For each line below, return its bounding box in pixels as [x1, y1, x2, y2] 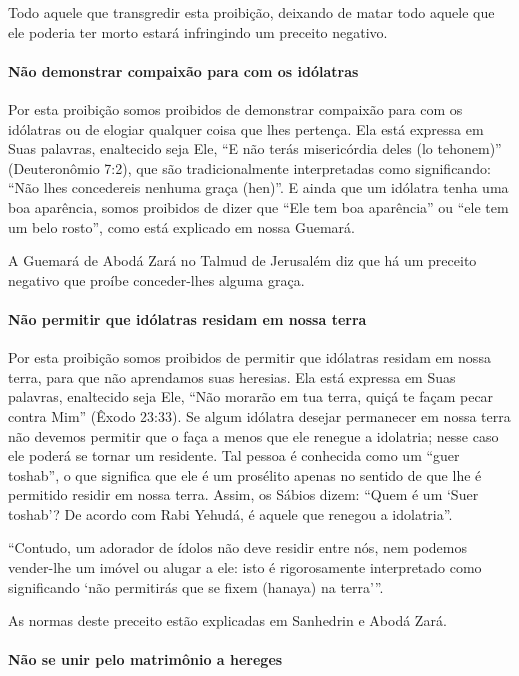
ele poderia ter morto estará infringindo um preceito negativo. [8, 21, 388, 42]
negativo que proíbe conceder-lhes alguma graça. [8, 269, 305, 290]
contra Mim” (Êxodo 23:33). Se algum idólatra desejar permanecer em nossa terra [8, 405, 511, 426]
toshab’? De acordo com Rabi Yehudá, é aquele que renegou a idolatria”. [8, 503, 453, 524]
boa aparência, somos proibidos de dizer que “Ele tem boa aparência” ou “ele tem [8, 196, 509, 217]
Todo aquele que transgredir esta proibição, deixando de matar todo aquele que [8, 2, 495, 22]
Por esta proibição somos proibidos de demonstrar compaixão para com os [8, 98, 463, 119]
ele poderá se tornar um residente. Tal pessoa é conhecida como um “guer [8, 445, 460, 466]
